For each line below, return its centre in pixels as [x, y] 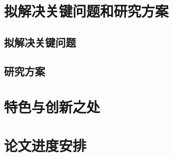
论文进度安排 [45, 145]
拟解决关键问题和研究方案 [86, 11]
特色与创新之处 [52, 107]
